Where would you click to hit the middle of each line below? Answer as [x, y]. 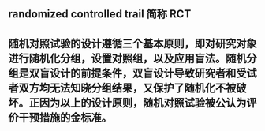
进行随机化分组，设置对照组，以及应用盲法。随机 [127, 58]
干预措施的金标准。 [65, 117]
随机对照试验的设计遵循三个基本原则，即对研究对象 [132, 43]
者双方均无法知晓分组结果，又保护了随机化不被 [122, 88]
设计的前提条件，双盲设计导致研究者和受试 [153, 73]
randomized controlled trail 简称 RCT [100, 14]
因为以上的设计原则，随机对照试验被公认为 [143, 102]
